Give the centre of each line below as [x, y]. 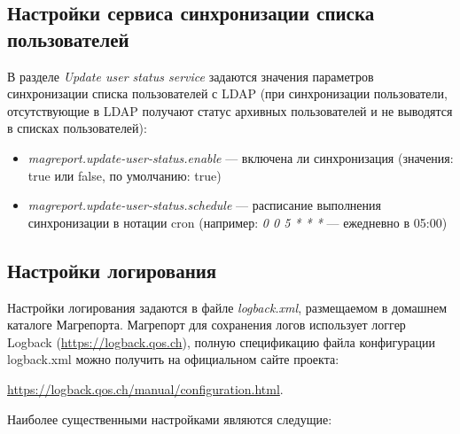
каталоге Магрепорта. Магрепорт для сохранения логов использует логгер [207, 325]
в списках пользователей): [77, 128]
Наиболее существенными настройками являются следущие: [170, 418]
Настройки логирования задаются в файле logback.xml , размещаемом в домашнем [227, 307]
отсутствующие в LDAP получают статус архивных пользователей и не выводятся [230, 110]
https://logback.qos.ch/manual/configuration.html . [145, 388]
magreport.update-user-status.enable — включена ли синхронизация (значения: [241, 157]
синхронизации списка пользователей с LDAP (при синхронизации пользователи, [227, 93]
